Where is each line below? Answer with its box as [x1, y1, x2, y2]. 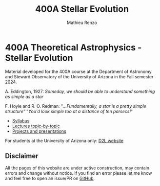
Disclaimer [5, 152, 39, 160]
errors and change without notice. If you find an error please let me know [5, 170, 152, 176]
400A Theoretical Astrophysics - [5, 42, 142, 53]
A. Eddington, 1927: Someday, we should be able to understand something [5, 88, 155, 94]
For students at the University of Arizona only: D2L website [5, 138, 123, 143]
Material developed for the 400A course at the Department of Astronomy [5, 69, 152, 74]
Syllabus [12, 117, 30, 123]
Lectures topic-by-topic [12, 123, 60, 129]
